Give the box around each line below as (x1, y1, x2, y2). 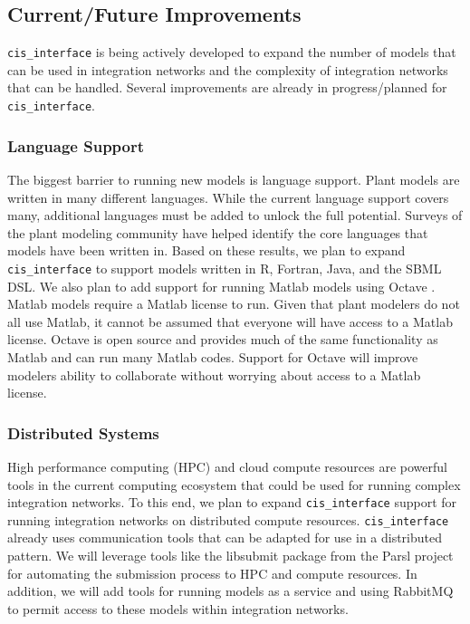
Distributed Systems (7, 421, 159, 444)
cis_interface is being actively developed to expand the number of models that (7, 43, 456, 62)
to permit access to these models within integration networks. (7, 599, 349, 618)
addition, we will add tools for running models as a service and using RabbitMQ (7, 581, 454, 600)
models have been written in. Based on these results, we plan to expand (7, 241, 406, 260)
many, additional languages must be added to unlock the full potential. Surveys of (7, 206, 463, 225)
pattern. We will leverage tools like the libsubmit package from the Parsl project (7, 546, 454, 565)
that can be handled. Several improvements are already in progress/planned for (7, 78, 447, 97)
